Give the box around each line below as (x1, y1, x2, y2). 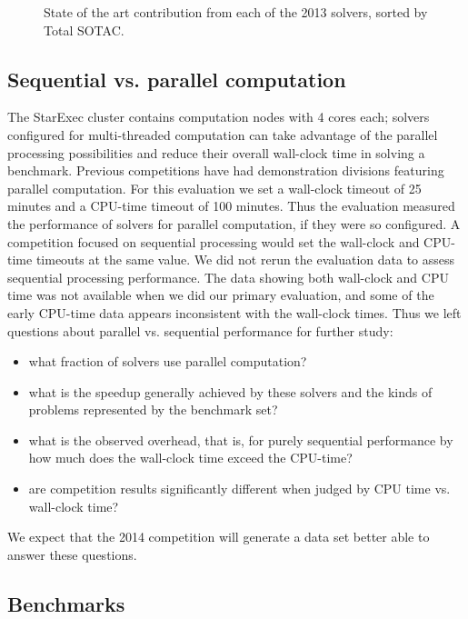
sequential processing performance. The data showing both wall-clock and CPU (7, 267, 449, 286)
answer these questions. (7, 544, 137, 564)
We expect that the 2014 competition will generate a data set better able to (7, 527, 430, 546)
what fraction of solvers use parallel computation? (28, 352, 307, 371)
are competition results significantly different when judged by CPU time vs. (28, 479, 451, 498)
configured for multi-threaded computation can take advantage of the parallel (7, 125, 438, 144)
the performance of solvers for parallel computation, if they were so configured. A (7, 214, 461, 233)
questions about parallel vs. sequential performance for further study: (7, 321, 393, 340)
